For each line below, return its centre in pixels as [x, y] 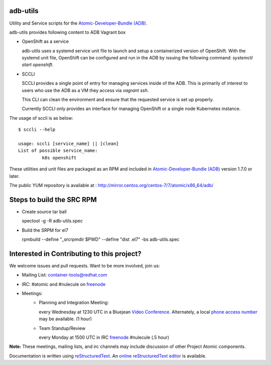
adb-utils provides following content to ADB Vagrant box [67, 32]
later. [15, 176]
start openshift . [38, 65]
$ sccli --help [37, 130]
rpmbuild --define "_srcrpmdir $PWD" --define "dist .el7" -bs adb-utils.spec [101, 239]
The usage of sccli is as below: [41, 118]
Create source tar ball [44, 212]
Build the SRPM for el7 [45, 230]
